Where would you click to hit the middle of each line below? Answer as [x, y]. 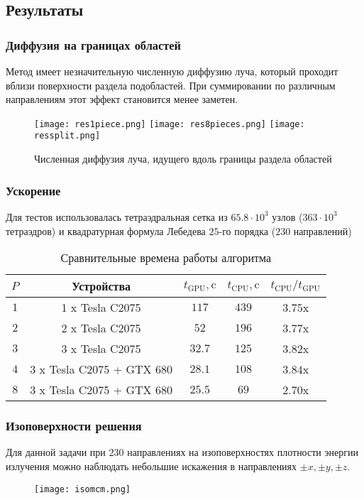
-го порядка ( [247, 230]
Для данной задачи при [56, 452]
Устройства [101, 286]
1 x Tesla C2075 [101, 308]
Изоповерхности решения [74, 426]
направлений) [322, 230]
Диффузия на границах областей [93, 44]
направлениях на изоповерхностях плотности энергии [243, 452]
